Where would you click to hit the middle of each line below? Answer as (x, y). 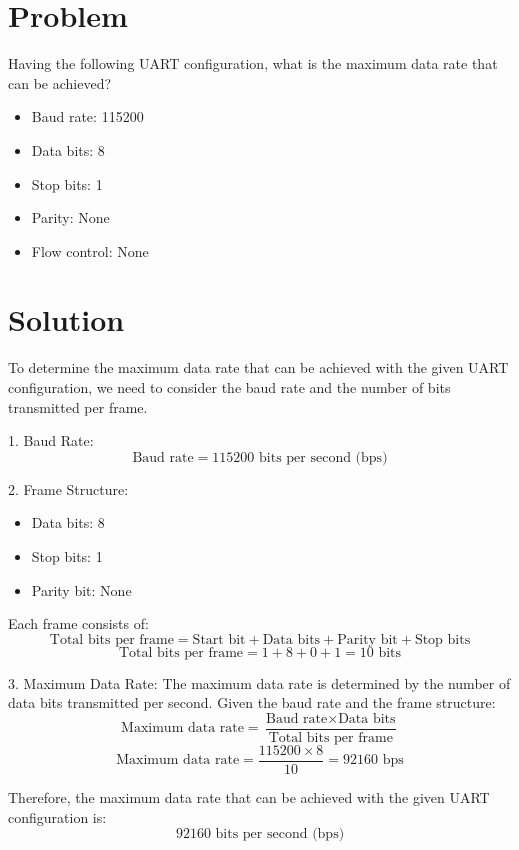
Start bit (219, 639)
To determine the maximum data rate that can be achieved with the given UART (258, 367)
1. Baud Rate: (51, 440)
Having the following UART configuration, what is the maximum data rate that (253, 63)
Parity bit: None (81, 589)
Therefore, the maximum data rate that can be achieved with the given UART (249, 797)
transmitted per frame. (78, 406)
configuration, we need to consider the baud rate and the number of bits (229, 387)
